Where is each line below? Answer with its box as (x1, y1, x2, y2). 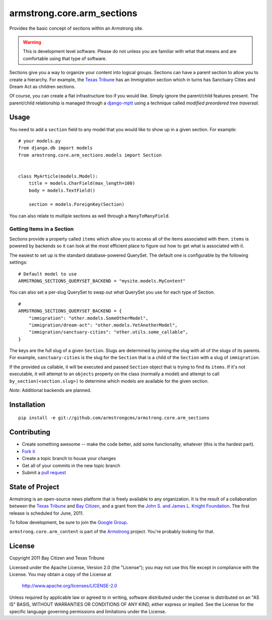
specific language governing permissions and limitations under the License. (9, 608, 166, 614)
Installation (9, 400, 45, 409)
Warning (23, 39, 41, 45)
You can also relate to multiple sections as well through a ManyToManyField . (9, 212, 170, 219)
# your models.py (18, 138, 61, 144)
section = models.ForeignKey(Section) (28, 202, 125, 207)
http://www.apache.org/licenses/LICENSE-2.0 (22, 583, 117, 589)
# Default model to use (18, 271, 77, 277)
